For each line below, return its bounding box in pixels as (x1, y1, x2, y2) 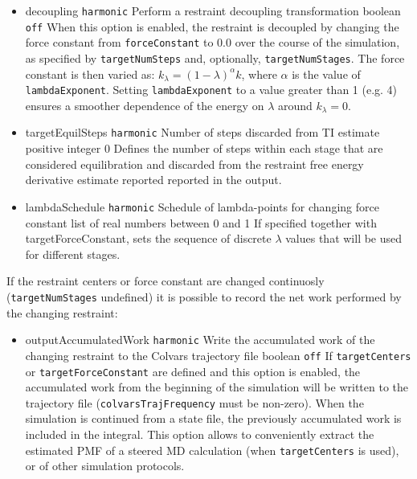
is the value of (292, 65, 361, 82)
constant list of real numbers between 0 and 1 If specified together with (25, 214, 377, 231)
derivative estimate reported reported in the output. (25, 171, 282, 188)
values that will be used (285, 230, 403, 247)
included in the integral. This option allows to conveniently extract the (25, 426, 374, 442)
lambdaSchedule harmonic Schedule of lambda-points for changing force (25, 198, 379, 215)
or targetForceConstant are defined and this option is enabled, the (25, 362, 361, 379)
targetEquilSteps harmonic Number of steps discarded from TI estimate (25, 124, 380, 141)
